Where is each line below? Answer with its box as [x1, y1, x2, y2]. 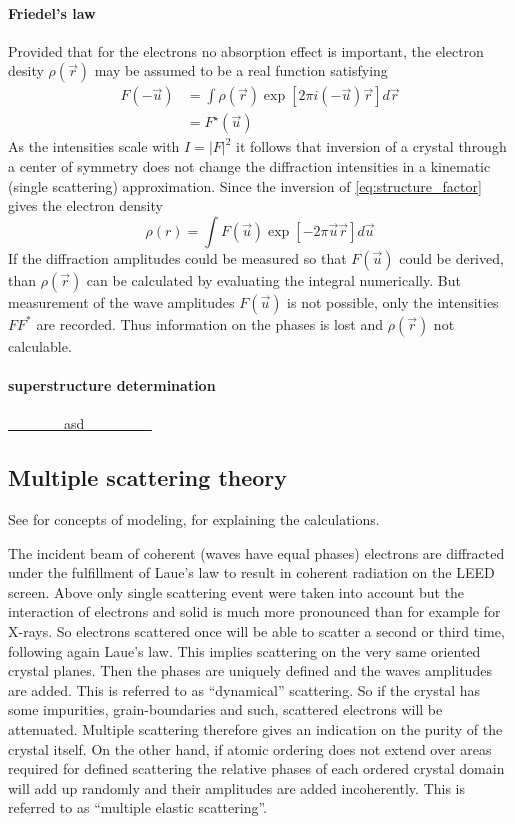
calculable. [8, 335, 72, 356]
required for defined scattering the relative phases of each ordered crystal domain [8, 758, 505, 779]
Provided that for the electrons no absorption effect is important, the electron [8, 40, 484, 61]
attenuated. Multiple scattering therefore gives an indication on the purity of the [8, 718, 503, 739]
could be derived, [399, 247, 504, 268]
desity [8, 60, 44, 81]
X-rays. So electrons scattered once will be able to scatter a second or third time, [8, 620, 505, 641]
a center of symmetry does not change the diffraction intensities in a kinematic [8, 156, 491, 177]
